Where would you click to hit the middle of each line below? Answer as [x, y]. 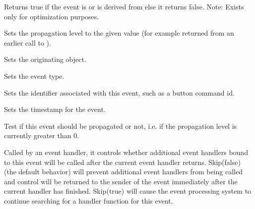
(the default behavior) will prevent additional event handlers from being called [123, 172]
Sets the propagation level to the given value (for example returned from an [119, 33]
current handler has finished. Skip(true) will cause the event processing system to [128, 191]
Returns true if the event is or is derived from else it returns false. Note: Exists [124, 6]
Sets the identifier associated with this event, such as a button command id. [119, 92]
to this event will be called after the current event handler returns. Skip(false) [122, 162]
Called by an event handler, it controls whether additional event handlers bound [126, 152]
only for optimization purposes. [52, 16]
